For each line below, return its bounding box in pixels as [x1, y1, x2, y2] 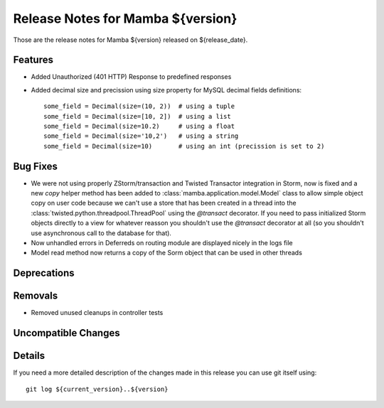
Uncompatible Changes [13, 327, 120, 339]
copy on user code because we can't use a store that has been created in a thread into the [31, 199, 297, 208]
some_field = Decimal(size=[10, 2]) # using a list [43, 112, 231, 120]
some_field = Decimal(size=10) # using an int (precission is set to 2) [43, 142, 325, 150]
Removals [13, 290, 58, 302]
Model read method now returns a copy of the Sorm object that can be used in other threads [31, 249, 302, 257]
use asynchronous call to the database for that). [31, 228, 172, 237]
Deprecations [13, 267, 75, 279]
